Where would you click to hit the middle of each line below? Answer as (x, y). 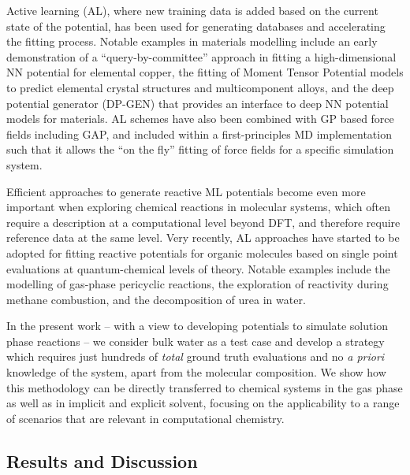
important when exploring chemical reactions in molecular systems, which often (198, 207)
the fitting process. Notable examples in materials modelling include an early (192, 41)
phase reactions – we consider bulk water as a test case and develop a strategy (196, 341)
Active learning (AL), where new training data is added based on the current (192, 10)
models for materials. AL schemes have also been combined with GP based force (200, 119)
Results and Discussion (102, 460)
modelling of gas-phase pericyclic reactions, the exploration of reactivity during (198, 284)
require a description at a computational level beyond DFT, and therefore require (203, 222)
